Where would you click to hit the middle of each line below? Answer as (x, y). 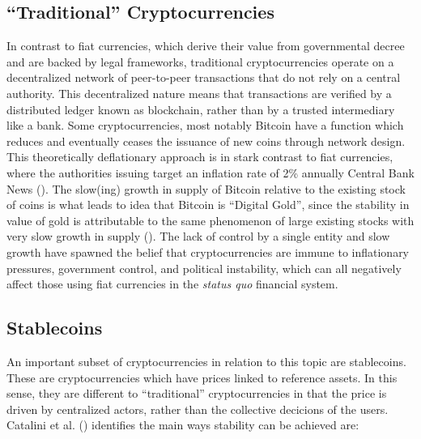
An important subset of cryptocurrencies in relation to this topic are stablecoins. (206, 361)
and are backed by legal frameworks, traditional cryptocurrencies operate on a (200, 61)
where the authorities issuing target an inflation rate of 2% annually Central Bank (210, 172)
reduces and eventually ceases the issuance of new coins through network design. (206, 141)
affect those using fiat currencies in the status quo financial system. (172, 284)
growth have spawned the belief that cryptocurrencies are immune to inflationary (208, 251)
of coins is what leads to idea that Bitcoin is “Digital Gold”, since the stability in (208, 205)
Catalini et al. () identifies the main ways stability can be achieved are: (183, 425)
